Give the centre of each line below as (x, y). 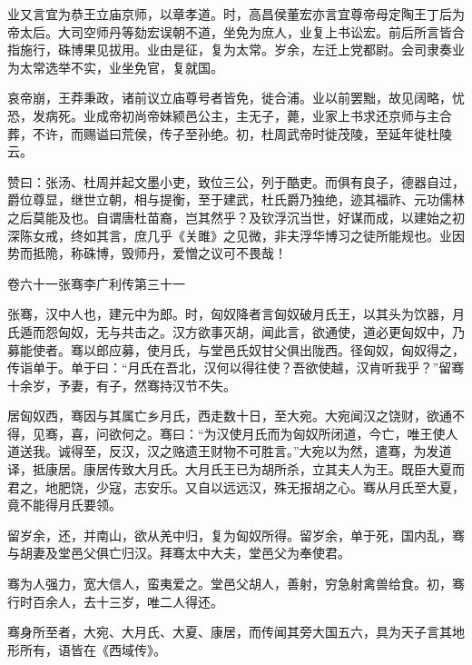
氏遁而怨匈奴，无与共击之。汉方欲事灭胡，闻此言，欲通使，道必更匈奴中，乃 (236, 331)
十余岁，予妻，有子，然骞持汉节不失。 (122, 385)
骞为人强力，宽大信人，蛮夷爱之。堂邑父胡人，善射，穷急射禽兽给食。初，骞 (236, 584)
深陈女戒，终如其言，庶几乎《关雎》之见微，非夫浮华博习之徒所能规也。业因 (236, 235)
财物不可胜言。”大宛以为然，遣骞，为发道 (331, 451)
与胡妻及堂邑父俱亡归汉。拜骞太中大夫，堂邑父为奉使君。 (179, 553)
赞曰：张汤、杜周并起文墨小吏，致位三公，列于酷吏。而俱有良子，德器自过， (236, 181)
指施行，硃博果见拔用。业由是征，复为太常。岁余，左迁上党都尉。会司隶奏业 (236, 50)
